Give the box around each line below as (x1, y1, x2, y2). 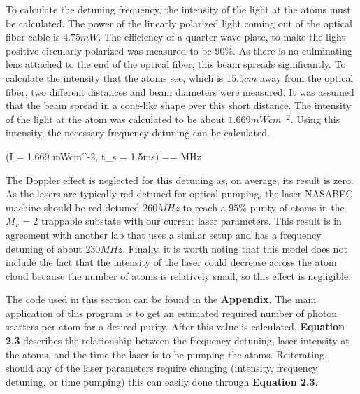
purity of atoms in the (250, 199, 345, 214)
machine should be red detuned (6, 199, 140, 214)
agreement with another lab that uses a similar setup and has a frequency (6, 227, 322, 241)
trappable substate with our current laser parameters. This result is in (41, 213, 342, 228)
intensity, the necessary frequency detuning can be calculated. (6, 125, 270, 140)
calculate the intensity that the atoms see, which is (6, 70, 224, 85)
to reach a (182, 199, 226, 214)
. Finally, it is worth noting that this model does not (122, 241, 347, 255)
